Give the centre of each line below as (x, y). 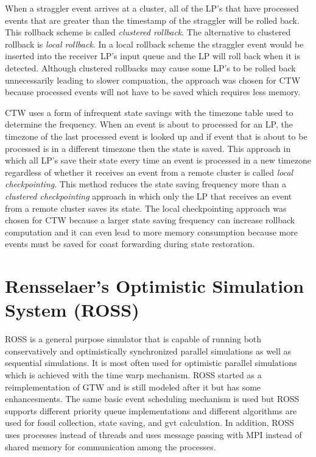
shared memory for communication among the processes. (111, 446)
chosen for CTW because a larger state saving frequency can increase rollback (150, 220)
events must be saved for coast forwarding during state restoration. (130, 244)
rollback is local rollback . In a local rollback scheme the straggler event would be (154, 44)
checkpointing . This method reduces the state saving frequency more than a (146, 184)
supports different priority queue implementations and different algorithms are (151, 410)
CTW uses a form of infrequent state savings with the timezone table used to (149, 112)
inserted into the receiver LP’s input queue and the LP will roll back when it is (153, 56)
